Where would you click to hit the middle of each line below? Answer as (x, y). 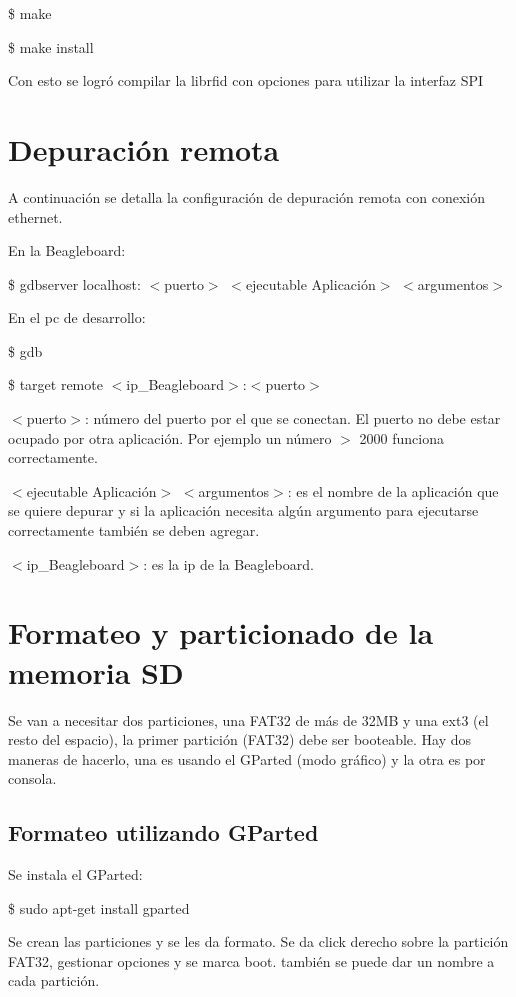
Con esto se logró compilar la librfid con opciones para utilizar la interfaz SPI (246, 80)
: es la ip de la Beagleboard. (228, 563)
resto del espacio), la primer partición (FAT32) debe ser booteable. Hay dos (240, 739)
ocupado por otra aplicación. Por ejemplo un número (170, 437)
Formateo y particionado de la (221, 632)
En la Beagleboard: (67, 250)
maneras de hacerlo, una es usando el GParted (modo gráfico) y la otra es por (247, 758)
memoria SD (96, 671)
